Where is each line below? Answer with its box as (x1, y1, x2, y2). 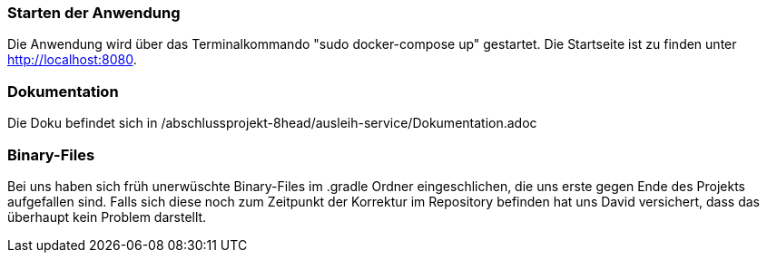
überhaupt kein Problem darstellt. (7, 208, 207, 225)
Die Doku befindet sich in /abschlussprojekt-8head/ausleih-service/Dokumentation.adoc (7, 115, 537, 131)
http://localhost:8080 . (7, 52, 137, 68)
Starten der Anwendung (7, 4, 181, 22)
